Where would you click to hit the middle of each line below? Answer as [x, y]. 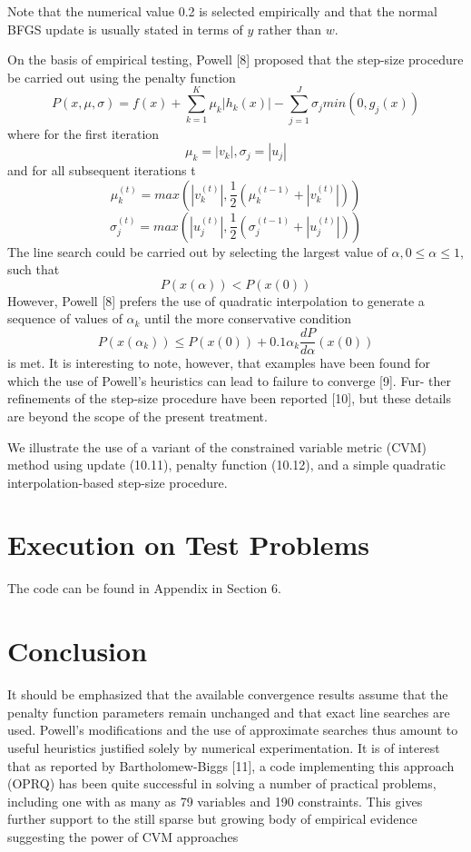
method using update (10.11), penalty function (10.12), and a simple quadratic [226, 465]
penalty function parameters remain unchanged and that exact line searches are [229, 712]
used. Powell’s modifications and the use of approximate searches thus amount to [233, 730]
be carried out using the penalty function [122, 77]
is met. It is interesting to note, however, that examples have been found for [219, 363]
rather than [290, 29]
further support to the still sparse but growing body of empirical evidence [212, 819]
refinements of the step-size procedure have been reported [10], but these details [229, 398]
